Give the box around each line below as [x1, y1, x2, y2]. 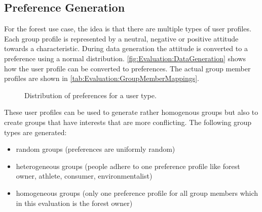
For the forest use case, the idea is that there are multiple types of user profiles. [4, 23, 251, 34]
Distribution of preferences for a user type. [24, 90, 157, 100]
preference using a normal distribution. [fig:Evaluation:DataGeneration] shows [4, 53, 246, 63]
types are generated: [4, 126, 67, 137]
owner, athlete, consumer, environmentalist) [16, 171, 153, 181]
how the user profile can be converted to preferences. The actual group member [4, 63, 251, 73]
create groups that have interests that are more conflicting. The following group [4, 116, 252, 127]
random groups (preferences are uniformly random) [16, 144, 175, 154]
